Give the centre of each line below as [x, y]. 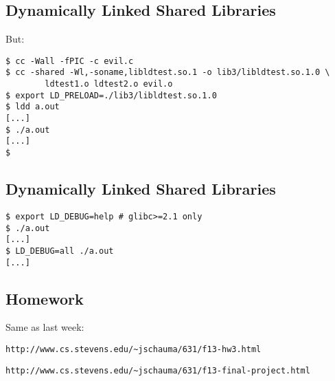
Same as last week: [45, 327]
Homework [45, 298]
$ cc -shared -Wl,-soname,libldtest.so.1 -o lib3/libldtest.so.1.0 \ [168, 73]
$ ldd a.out [33, 107]
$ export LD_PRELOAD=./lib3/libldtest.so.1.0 [111, 95]
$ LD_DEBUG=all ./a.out [60, 251]
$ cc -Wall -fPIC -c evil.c [70, 61]
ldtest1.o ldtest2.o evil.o [109, 84]
